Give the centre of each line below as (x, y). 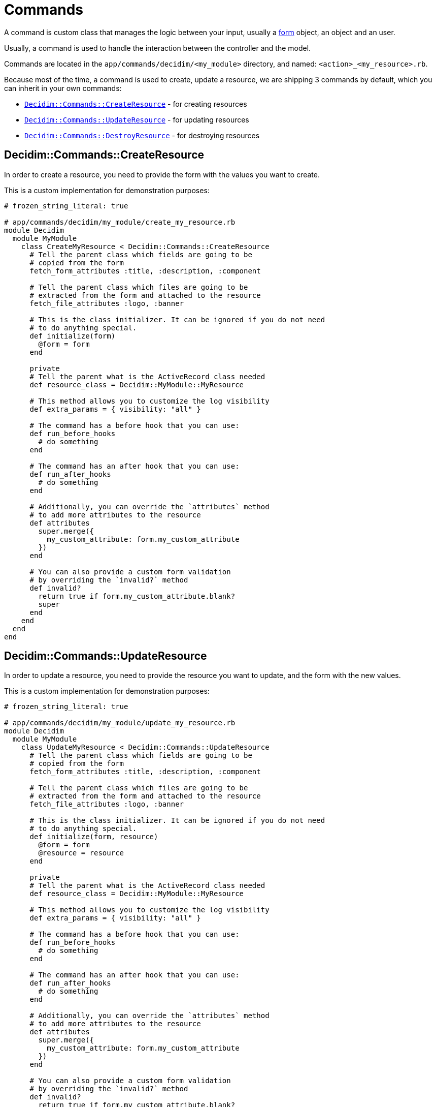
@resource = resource (81, 853)
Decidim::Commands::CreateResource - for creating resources (136, 104)
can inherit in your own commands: (63, 88)
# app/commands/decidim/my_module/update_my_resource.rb (120, 723)
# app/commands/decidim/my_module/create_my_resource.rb (120, 222)
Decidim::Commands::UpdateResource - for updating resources (137, 119)
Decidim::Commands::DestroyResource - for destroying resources (142, 135)
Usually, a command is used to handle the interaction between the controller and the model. (158, 48)
